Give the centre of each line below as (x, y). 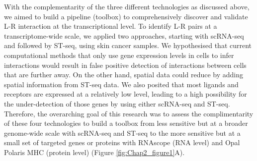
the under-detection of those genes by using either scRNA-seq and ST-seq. (117, 103)
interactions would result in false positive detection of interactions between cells (125, 65)
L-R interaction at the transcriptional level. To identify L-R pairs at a (111, 26)
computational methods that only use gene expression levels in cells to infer (119, 55)
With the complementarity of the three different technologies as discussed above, (127, 6)
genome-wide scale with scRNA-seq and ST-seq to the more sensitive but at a (122, 133)
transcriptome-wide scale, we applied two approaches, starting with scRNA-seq (124, 35)
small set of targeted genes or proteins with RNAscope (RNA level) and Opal (122, 142)
